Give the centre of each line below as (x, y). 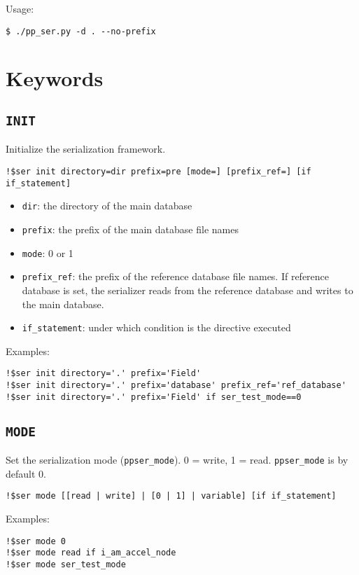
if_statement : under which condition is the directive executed (156, 327)
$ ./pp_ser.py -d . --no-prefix (81, 31)
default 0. (26, 473)
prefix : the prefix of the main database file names (130, 229)
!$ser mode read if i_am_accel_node (91, 553)
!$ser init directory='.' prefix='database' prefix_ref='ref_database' (176, 386)
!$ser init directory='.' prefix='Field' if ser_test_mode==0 (154, 397)
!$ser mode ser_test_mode (66, 564)
